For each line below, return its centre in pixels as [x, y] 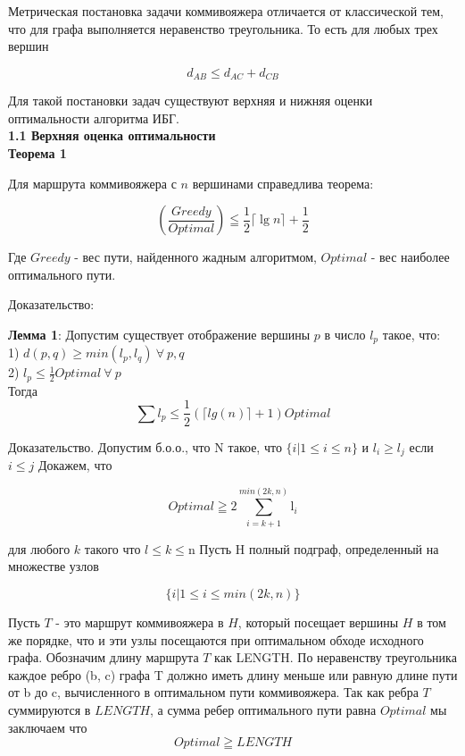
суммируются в [50, 709]
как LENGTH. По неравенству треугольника [336, 657]
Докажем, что [75, 465]
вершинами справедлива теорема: [283, 183]
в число [345, 334]
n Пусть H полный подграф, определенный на [313, 548]
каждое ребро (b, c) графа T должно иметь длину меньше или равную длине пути [233, 674]
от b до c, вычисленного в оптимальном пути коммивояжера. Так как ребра [213, 692]
